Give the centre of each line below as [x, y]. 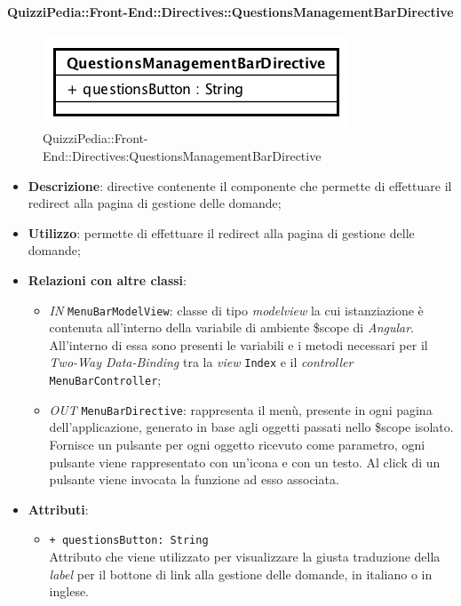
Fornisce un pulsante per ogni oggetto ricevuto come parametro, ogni [237, 444]
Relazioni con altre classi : [107, 279]
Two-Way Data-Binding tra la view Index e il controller [201, 362]
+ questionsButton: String [129, 541]
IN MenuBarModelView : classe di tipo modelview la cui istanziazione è [236, 310]
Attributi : [58, 509]
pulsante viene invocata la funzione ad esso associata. [194, 479]
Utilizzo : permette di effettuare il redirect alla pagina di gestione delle [221, 232]
